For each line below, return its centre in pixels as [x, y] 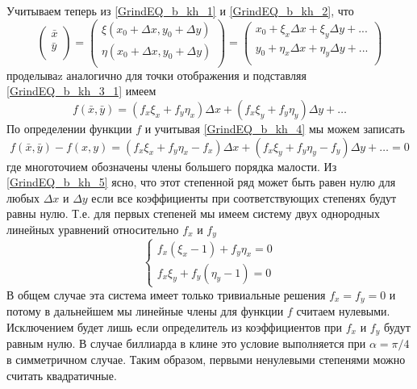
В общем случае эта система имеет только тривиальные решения [166, 294]
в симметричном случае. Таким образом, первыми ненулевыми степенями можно [206, 360]
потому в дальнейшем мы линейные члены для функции [145, 311]
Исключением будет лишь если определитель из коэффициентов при [175, 326]
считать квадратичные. [62, 375]
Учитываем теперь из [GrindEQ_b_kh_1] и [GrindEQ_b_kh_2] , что [180, 10]
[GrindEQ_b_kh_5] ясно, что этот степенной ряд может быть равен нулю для [201, 182]
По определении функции [69, 128]
